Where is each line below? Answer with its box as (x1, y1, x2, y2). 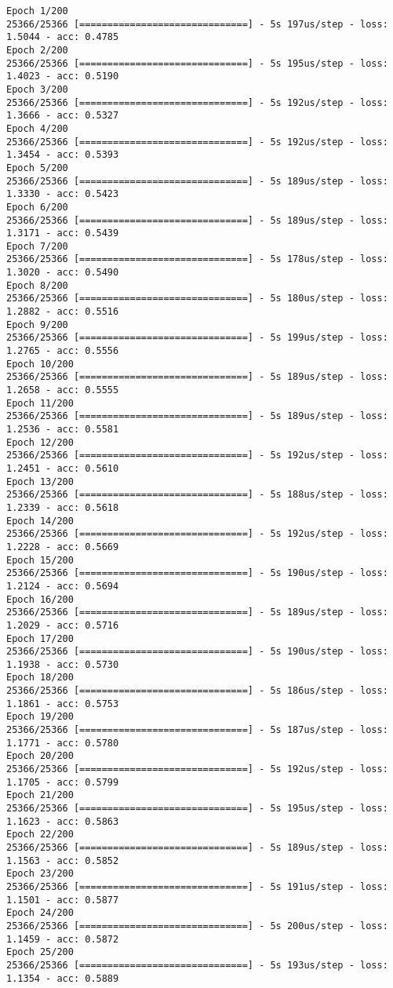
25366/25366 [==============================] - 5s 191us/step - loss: (6, 880, 388, 892)
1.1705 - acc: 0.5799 (6, 776, 119, 788)
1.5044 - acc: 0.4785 (6, 31, 119, 43)
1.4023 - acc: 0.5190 (6, 71, 119, 82)
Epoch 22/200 (6, 829, 74, 840)
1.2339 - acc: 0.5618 (6, 501, 119, 513)
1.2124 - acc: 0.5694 (6, 580, 119, 592)
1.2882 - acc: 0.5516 (6, 306, 119, 318)
